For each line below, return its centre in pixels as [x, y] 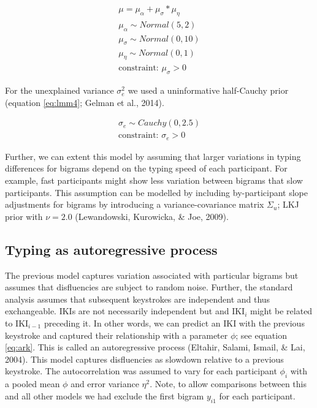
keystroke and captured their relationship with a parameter [116, 335]
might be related [281, 311]
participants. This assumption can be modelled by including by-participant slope [157, 192]
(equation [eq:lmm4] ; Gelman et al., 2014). [85, 102]
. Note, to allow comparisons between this [228, 384]
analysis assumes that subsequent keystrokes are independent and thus [138, 299]
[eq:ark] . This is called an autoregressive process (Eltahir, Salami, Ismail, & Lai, [155, 347]
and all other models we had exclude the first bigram [105, 395]
